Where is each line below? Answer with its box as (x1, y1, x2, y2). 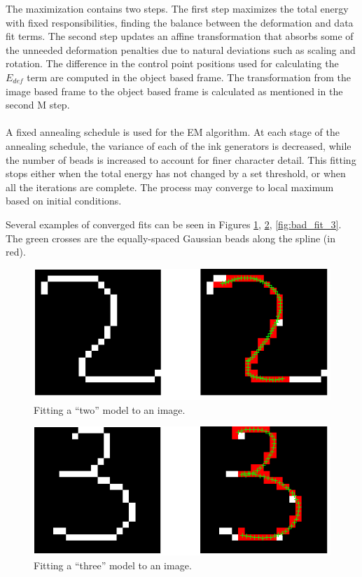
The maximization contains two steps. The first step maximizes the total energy (6, 1, 349, 15)
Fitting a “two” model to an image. (34, 402, 186, 417)
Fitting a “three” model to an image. (34, 557, 192, 572)
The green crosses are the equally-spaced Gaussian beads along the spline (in (6, 230, 335, 245)
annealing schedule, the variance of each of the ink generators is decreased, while (6, 138, 351, 153)
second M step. (6, 97, 70, 112)
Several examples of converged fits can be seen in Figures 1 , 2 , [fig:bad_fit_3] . (6, 216, 342, 231)
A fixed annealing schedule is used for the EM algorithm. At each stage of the (6, 125, 340, 139)
